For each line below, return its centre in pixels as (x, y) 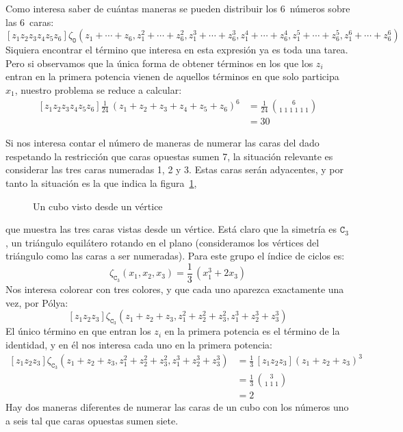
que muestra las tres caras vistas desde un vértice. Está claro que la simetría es (171, 229)
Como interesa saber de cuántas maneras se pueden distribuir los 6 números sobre (178, 8)
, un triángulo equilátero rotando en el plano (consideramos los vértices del (162, 242)
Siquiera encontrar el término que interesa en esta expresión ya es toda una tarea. (177, 50)
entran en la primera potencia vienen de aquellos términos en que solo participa (172, 76)
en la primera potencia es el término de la (252, 331)
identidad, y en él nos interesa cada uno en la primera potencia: (139, 344)
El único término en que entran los (78, 331)
